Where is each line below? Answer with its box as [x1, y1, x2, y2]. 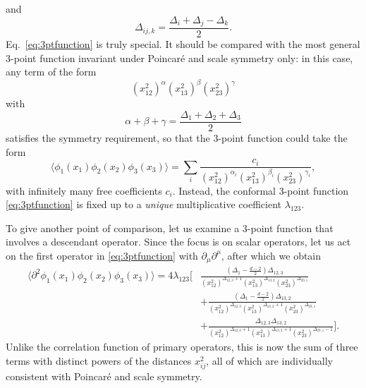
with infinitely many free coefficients [6, 183, 162, 198]
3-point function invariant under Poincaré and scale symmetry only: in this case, [6, 50, 353, 65]
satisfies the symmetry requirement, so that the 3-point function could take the [6, 131, 348, 145]
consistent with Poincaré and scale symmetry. [6, 368, 202, 383]
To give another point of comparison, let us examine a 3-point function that [6, 220, 334, 235]
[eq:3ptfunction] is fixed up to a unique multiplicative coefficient [6, 197, 281, 212]
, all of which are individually [206, 353, 333, 368]
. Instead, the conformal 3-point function [172, 183, 349, 198]
